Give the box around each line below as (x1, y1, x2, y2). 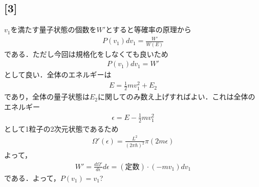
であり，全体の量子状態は (4, 91, 90, 102)
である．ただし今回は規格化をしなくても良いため (4, 48, 168, 59)
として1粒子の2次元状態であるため (4, 123, 119, 134)
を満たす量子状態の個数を (10, 24, 97, 35)
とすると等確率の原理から (105, 24, 191, 35)
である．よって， (4, 172, 60, 183)
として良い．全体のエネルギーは (4, 69, 112, 80)
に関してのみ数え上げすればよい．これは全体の (97, 91, 255, 102)
